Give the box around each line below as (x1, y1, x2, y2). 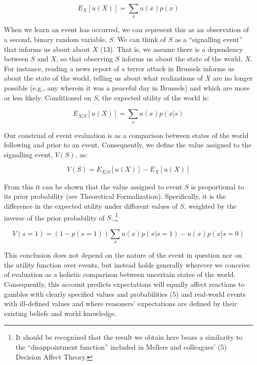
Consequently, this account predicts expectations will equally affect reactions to (4, 278, 245, 289)
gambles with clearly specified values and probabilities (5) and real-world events (4, 288, 246, 299)
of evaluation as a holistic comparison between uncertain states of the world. (4, 269, 236, 279)
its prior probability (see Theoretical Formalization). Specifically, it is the (4, 191, 226, 201)
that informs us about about (4, 44, 90, 54)
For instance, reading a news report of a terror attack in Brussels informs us (4, 63, 235, 73)
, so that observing (56, 53, 113, 64)
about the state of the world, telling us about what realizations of (4, 73, 203, 83)
